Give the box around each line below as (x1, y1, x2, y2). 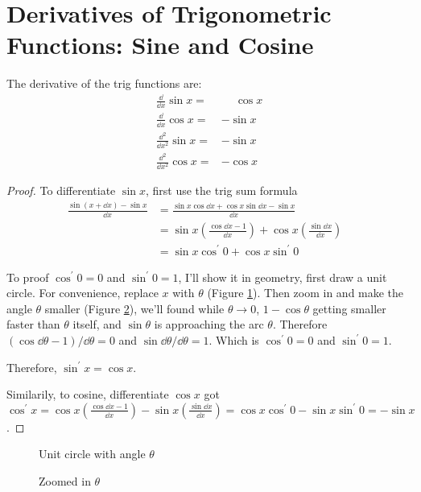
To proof (6, 268, 49, 285)
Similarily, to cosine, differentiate (6, 386, 169, 403)
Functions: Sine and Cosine (6, 28, 314, 61)
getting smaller (312, 300, 386, 316)
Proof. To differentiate (6, 182, 116, 199)
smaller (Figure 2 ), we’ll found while (44, 300, 225, 316)
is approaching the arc (154, 316, 264, 333)
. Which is (208, 331, 259, 348)
